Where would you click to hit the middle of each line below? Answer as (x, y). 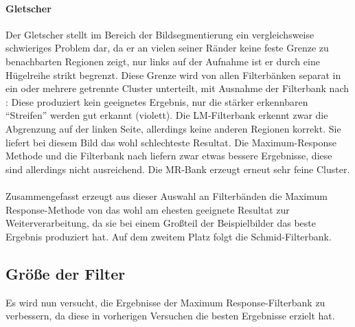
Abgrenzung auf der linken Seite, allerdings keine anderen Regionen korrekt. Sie (173, 128)
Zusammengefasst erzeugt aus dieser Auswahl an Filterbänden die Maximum (167, 195)
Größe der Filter (66, 273)
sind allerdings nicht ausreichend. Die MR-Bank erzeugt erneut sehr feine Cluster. (178, 169)
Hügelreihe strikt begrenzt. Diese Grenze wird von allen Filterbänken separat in (173, 75)
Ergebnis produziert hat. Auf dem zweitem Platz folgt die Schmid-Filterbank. (169, 236)
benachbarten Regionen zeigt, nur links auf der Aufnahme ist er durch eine (163, 61)
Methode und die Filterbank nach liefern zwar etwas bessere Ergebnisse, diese (169, 156)
